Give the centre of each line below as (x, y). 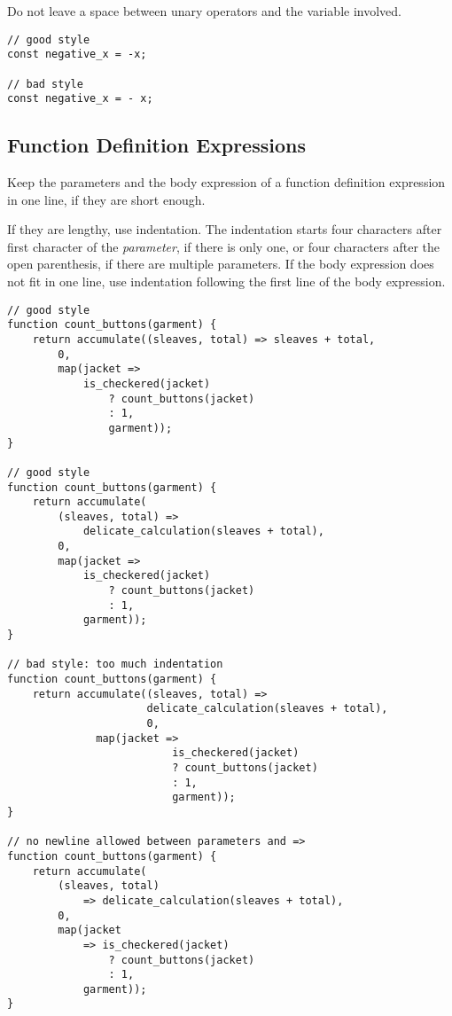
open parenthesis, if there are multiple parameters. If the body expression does (221, 264)
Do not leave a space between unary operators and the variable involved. (204, 11)
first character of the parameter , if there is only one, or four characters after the (224, 246)
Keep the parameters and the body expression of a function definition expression (226, 182)
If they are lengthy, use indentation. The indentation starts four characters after (225, 229)
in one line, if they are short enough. (106, 199)
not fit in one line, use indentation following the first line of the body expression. (226, 281)
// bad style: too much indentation (115, 664)
